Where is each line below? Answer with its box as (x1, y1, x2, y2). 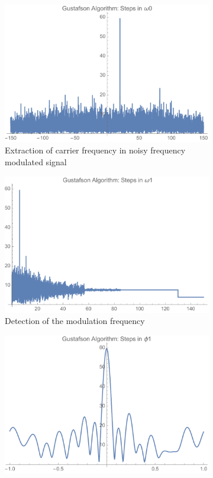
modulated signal (5, 155, 67, 168)
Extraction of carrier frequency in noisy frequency (5, 144, 186, 156)
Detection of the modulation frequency (5, 315, 145, 327)
